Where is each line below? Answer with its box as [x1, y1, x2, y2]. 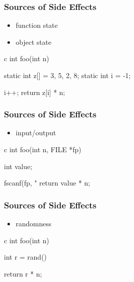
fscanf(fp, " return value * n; [4, 178, 90, 188]
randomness [15, 218, 52, 228]
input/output [15, 127, 56, 138]
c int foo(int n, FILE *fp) [4, 144, 81, 154]
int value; [4, 161, 32, 171]
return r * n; [4, 268, 42, 279]
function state [15, 20, 58, 30]
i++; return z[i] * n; [4, 87, 65, 97]
